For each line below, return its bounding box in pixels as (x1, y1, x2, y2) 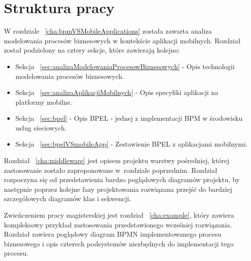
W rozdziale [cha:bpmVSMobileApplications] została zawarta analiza (4, 26, 212, 36)
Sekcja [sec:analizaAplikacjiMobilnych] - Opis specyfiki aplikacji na (15, 87, 218, 97)
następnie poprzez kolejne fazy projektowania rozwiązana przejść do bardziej (4, 184, 232, 194)
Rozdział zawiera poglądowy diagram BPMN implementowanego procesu (4, 229, 222, 239)
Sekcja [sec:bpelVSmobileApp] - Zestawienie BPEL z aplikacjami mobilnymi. (15, 139, 248, 149)
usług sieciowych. (15, 122, 67, 132)
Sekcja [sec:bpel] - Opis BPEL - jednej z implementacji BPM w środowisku (15, 113, 243, 123)
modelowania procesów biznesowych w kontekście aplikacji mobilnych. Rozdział (4, 35, 241, 45)
